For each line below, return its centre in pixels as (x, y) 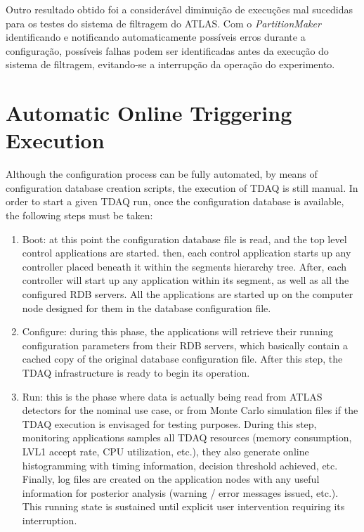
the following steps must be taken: (79, 215)
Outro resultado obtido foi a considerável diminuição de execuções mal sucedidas (179, 9)
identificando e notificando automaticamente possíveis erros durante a (156, 37)
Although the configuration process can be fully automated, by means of (162, 174)
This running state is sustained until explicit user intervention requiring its (183, 506)
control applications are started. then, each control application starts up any (187, 253)
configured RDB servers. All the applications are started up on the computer (188, 294)
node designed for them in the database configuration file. (147, 307)
